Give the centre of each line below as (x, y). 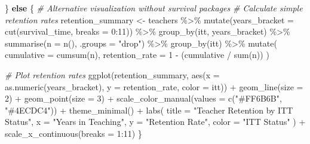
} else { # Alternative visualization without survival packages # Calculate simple (154, 8)
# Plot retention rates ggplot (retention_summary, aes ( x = (112, 74)
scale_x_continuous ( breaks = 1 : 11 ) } (73, 133)
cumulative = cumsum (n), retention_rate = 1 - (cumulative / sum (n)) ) (137, 55)
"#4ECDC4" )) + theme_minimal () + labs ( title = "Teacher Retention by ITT (149, 110)
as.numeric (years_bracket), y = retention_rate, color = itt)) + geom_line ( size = (154, 86)
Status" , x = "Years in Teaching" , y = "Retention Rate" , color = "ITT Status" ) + (155, 122)
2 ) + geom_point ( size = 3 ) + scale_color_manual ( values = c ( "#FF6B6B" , (143, 98)
